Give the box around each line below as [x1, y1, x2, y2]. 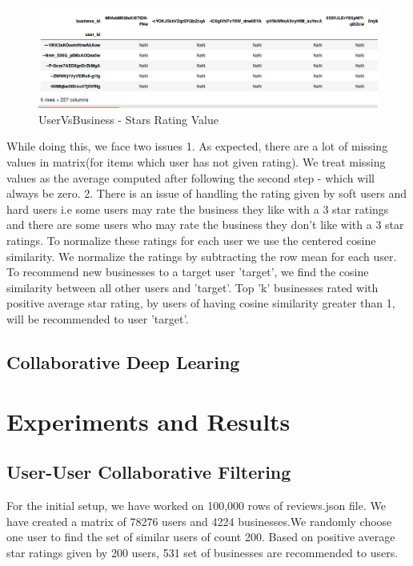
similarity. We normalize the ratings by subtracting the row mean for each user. [6, 247, 397, 264]
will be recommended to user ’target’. [6, 311, 189, 327]
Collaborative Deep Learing [6, 349, 240, 374]
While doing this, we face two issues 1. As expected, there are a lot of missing [6, 138, 388, 155]
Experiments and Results [6, 404, 291, 437]
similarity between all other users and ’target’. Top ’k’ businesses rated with [6, 279, 379, 295]
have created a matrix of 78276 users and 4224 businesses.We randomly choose [6, 512, 392, 529]
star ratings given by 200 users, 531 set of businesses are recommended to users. [6, 544, 399, 560]
